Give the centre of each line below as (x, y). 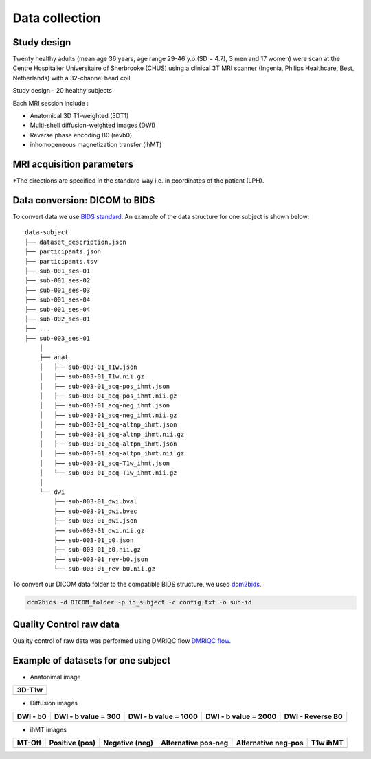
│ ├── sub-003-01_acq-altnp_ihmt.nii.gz (112, 434)
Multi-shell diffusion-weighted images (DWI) (93, 125)
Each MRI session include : (51, 103)
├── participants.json (63, 252)
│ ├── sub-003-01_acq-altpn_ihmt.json (108, 444)
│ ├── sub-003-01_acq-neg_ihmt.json (104, 406)
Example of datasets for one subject (92, 660)
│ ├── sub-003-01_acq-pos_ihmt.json (104, 386)
